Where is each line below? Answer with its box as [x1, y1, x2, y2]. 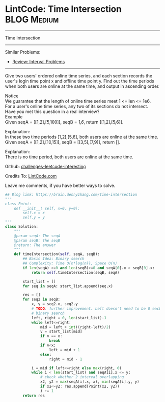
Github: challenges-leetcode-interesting [5, 163, 86, 169]
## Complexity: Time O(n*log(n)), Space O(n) [23, 261, 118, 266]
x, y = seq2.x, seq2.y [31, 302, 78, 307]
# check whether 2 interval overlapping [40, 375, 124, 380]
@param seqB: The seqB [14, 238, 60, 243]
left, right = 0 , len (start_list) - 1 [31, 315, 107, 320]
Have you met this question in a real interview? [5, 109, 100, 114]
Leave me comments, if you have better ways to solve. [5, 183, 115, 188]
